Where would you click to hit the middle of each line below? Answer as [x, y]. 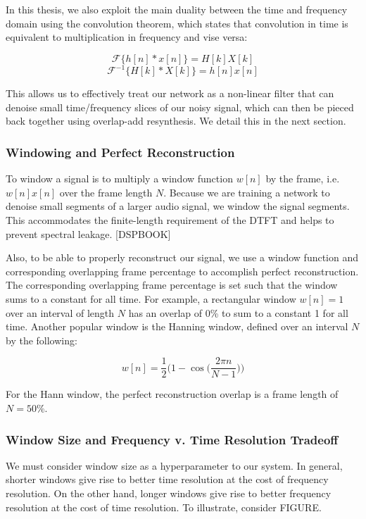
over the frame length [106, 192]
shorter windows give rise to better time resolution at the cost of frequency [167, 479]
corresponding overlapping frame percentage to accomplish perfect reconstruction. [182, 271]
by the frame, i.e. [303, 179]
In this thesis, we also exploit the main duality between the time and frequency [177, 9]
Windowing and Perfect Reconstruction [120, 152]
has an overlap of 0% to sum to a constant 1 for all [238, 312]
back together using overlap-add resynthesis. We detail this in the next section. [176, 121]
